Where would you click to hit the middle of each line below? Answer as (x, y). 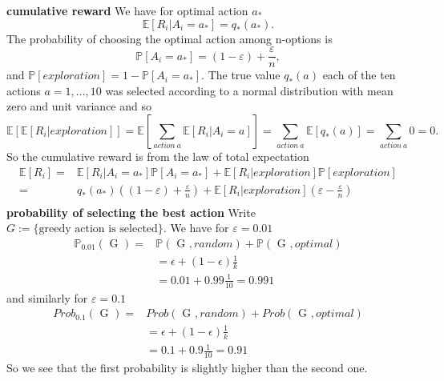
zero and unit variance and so (79, 106)
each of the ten (359, 75)
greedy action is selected (98, 229)
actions (24, 90)
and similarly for (47, 297)
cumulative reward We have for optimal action (127, 10)
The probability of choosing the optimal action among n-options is (170, 38)
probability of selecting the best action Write (131, 212)
